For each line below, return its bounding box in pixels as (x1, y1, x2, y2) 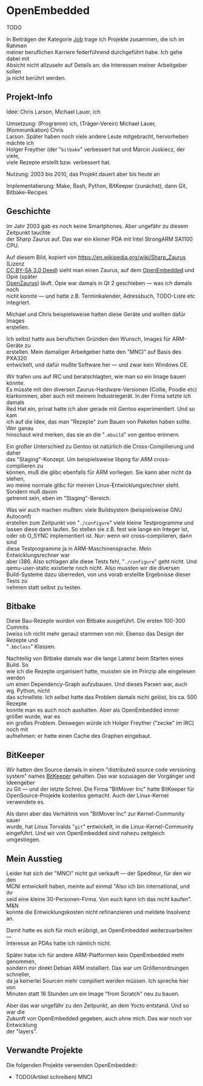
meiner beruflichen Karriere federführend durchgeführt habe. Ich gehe (6, 48, 183, 55)
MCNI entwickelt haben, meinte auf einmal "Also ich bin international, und (6, 882, 190, 890)
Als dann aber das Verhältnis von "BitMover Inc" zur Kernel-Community (6, 810, 185, 817)
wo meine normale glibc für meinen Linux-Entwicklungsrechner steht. (6, 481, 181, 489)
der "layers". (6, 1028, 38, 1035)
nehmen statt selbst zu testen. (6, 583, 82, 591)
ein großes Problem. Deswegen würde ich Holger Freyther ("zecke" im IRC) (6, 720, 195, 727)
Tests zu (6, 577, 28, 584)
